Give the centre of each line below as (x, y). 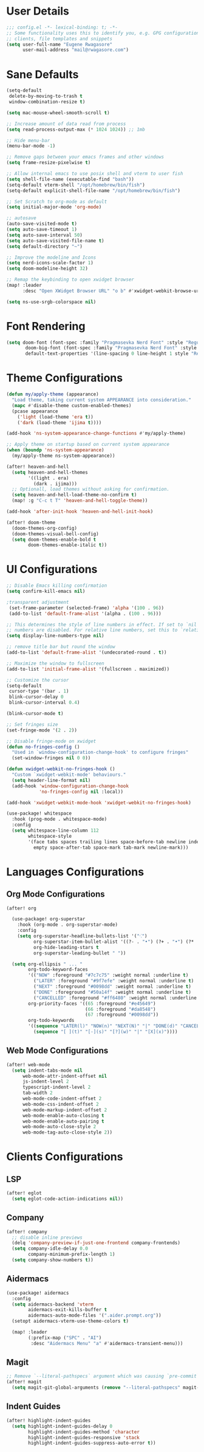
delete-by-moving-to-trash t (46, 96)
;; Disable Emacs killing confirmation (57, 586)
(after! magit (24, 1382)
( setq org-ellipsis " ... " (47, 964)
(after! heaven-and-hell (38, 467)
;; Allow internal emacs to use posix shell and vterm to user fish (95, 174)
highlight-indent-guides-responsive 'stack (84, 1437)
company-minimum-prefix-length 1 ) (72, 1255)
